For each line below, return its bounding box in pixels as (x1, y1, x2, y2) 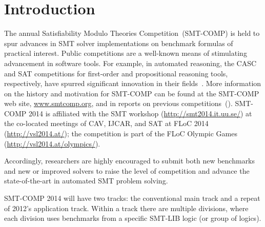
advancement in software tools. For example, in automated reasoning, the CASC (4, 57, 257, 68)
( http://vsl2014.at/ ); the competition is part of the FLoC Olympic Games (4, 128, 238, 139)
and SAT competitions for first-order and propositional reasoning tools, (4, 68, 228, 78)
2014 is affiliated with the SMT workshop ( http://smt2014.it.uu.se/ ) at (29, 108, 252, 118)
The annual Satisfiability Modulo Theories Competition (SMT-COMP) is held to (4, 28, 260, 38)
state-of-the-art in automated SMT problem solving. (4, 175, 168, 186)
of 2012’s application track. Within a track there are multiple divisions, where (4, 202, 249, 213)
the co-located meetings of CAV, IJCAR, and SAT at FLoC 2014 (4, 118, 209, 129)
